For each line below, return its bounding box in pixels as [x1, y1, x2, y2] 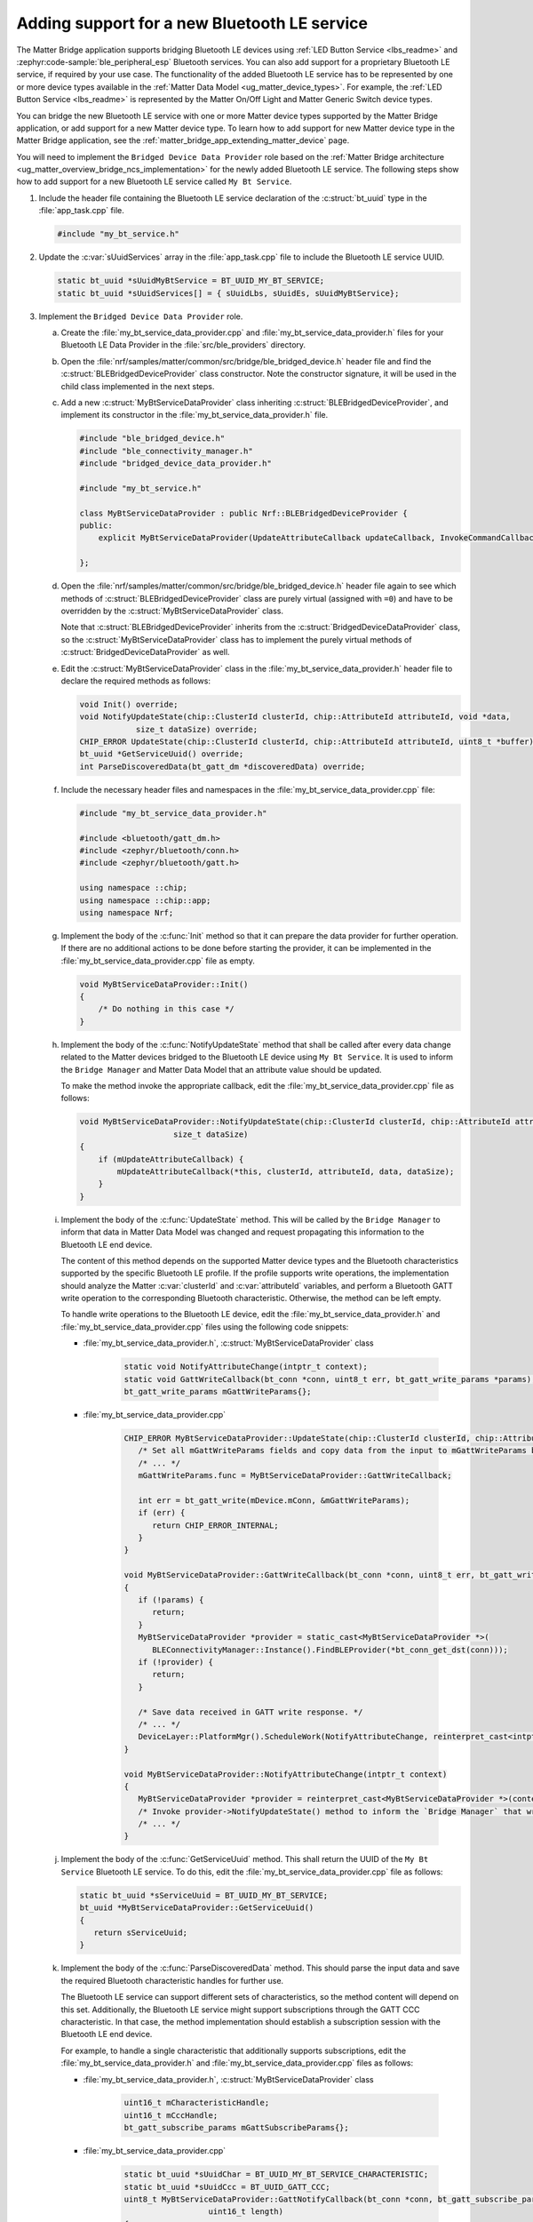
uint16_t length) [208, 2207, 284, 2217]
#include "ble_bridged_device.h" [79, 434, 226, 444]
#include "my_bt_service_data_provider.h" [79, 808, 267, 818]
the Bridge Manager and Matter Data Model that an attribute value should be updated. [60, 1064, 382, 1075]
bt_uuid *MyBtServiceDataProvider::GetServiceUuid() [79, 1903, 314, 1913]
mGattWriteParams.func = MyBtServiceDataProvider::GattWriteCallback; [138, 1471, 452, 1481]
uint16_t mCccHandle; [123, 2110, 219, 2120]
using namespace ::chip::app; [79, 895, 211, 906]
